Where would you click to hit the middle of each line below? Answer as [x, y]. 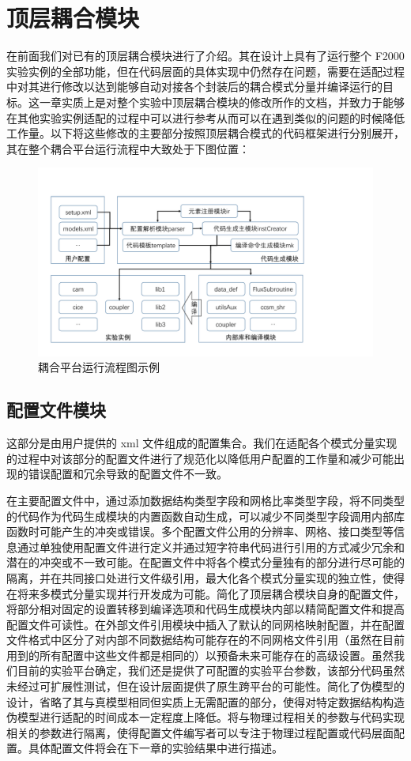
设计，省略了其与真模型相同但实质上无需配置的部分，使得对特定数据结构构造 [205, 701]
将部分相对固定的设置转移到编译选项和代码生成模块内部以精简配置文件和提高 [205, 609]
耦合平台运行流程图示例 [99, 367]
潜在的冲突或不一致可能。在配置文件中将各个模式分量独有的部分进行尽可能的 [205, 562]
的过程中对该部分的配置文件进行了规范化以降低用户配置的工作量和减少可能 [200, 458]
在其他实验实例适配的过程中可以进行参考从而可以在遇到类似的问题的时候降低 [205, 117]
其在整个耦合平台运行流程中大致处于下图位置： [128, 148]
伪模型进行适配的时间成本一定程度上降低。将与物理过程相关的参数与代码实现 [205, 717]
